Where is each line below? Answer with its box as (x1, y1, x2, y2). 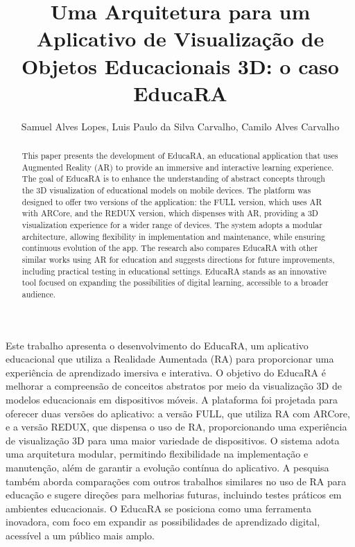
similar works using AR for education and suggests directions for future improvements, (21, 253, 335, 265)
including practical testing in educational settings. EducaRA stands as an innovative (21, 265, 327, 277)
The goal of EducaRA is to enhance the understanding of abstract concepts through (21, 173, 325, 184)
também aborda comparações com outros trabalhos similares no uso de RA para (6, 474, 347, 488)
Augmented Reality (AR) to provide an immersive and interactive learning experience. (21, 161, 334, 173)
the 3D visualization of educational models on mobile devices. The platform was (21, 184, 311, 196)
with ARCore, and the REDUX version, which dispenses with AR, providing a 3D (21, 207, 318, 219)
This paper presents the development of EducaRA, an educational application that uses (21, 150, 338, 162)
